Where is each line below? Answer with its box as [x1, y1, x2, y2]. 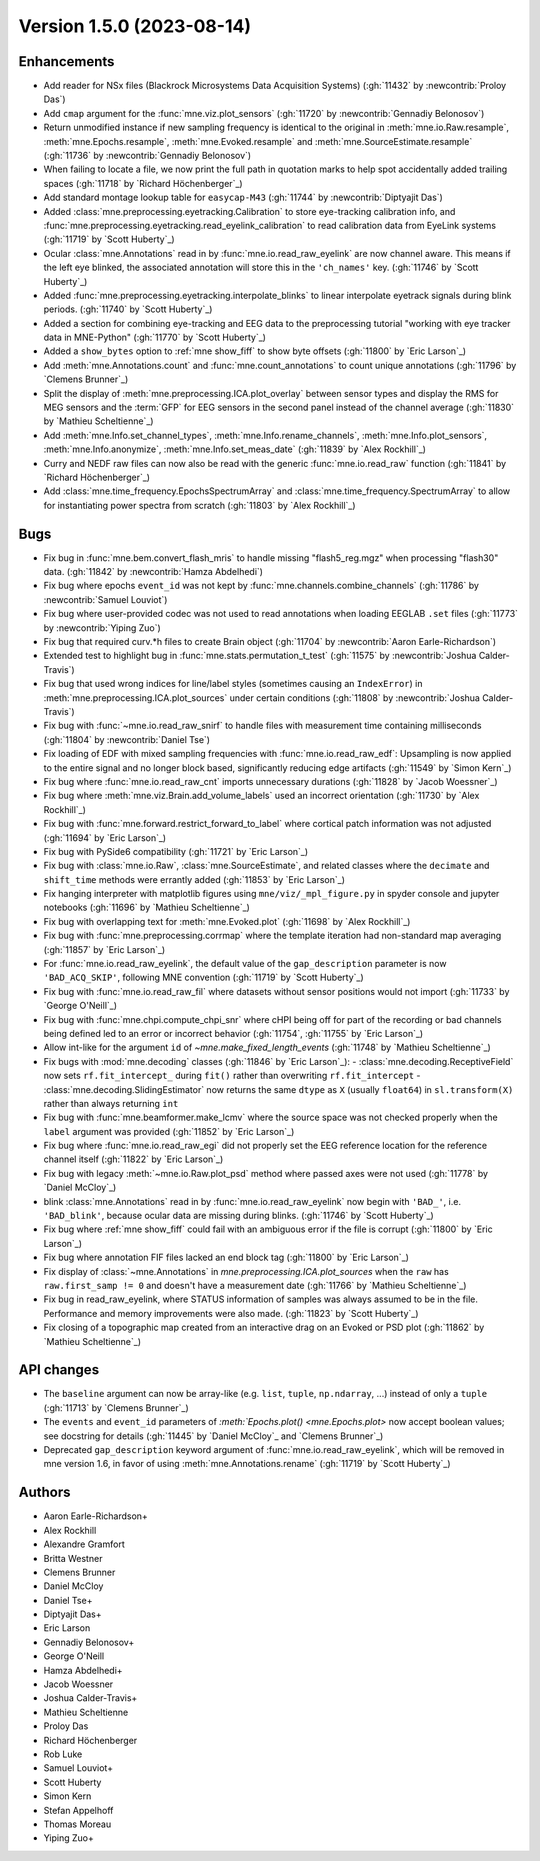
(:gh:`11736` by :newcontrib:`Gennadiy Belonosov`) [43, 150, 252, 162]
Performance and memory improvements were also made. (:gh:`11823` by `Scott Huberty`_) [43, 1307, 419, 1319]
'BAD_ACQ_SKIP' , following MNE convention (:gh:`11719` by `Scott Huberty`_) [43, 971, 364, 984]
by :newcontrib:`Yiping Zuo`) [43, 621, 162, 634]
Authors [18, 1484, 71, 1501]
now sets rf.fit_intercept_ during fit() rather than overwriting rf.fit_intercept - [43, 1070, 421, 1082]
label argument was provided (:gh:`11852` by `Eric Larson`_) [43, 1125, 295, 1137]
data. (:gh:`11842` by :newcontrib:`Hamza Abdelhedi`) [43, 566, 264, 578]
